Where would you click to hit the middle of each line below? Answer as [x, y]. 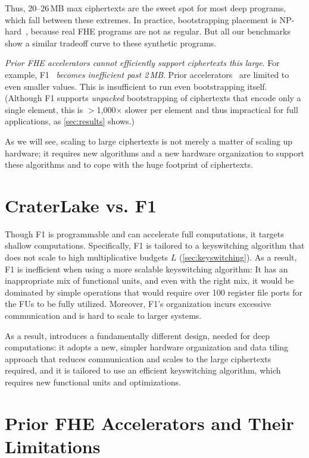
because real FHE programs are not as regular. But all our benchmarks [160, 31]
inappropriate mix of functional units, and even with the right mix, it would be [149, 280]
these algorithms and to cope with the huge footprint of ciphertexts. [129, 164]
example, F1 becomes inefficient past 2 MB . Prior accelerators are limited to [147, 74]
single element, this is [44, 109]
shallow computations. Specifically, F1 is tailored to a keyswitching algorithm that [155, 245]
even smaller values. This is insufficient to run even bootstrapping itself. [136, 86]
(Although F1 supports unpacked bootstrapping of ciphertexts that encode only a [153, 98]
